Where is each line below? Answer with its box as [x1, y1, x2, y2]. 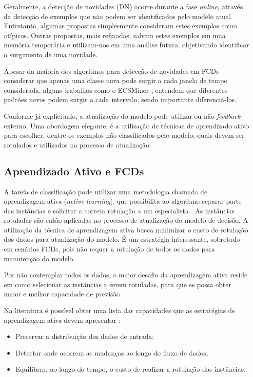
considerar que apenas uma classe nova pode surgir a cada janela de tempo [4, 75, 228, 85]
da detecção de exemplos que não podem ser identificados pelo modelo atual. [4, 11, 233, 21]
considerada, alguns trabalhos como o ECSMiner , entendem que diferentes [4, 84, 228, 95]
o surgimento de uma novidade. [4, 49, 97, 59]
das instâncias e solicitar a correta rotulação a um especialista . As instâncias [4, 205, 234, 215]
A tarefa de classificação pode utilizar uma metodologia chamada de [4, 186, 208, 196]
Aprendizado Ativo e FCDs [4, 163, 144, 178]
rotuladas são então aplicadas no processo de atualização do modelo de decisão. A [4, 215, 248, 225]
